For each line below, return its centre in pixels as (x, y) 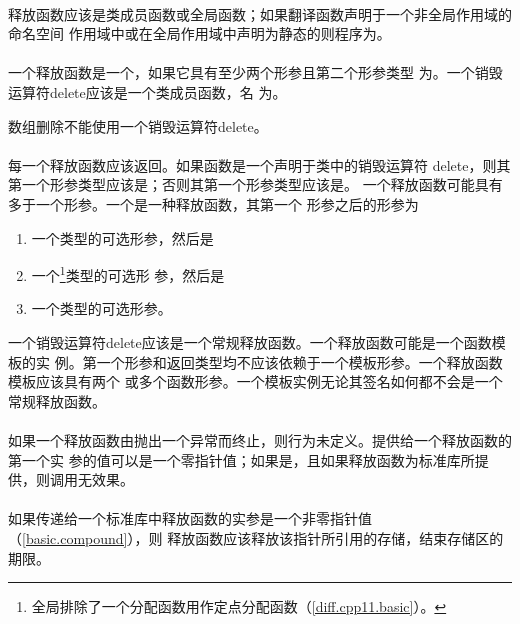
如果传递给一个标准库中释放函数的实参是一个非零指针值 (190, 518)
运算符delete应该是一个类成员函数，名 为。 (147, 91)
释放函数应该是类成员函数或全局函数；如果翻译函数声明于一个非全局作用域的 (260, 13)
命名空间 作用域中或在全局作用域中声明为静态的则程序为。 (199, 33)
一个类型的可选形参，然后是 (122, 237)
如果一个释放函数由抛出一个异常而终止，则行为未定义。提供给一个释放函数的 (260, 439)
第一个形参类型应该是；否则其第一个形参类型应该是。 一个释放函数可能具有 (255, 184)
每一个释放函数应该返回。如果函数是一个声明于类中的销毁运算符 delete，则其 (259, 164)
